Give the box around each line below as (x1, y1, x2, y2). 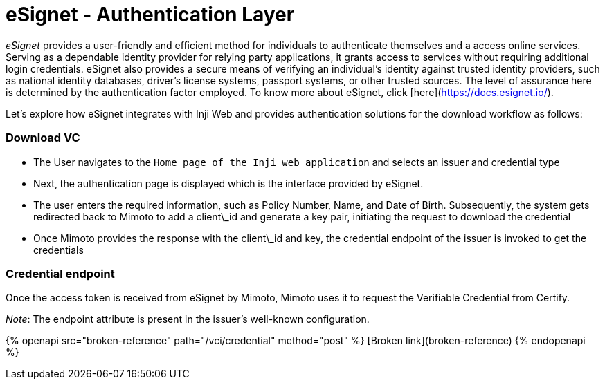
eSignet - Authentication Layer (6, 3, 295, 26)
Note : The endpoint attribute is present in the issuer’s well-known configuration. (6, 313, 370, 326)
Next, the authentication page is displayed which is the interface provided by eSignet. (33, 177, 424, 189)
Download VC (6, 131, 80, 145)
